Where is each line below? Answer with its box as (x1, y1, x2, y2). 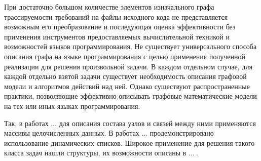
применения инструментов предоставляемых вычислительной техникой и (4, 31, 230, 42)
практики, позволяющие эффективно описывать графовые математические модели (4, 91, 257, 101)
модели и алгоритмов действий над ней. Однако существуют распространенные (4, 80, 250, 91)
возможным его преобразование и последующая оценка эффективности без (4, 21, 236, 32)
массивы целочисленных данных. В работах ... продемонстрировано (4, 128, 214, 138)
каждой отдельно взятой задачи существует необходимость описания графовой (4, 71, 247, 82)
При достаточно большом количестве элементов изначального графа (4, 2, 214, 12)
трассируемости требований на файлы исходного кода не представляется (4, 11, 228, 22)
